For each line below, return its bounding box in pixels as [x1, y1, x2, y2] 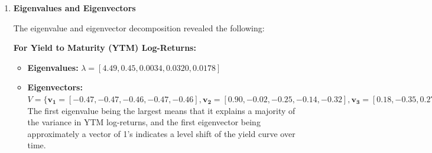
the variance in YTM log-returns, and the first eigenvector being [27, 116, 261, 128]
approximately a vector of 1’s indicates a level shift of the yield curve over [27, 127, 295, 139]
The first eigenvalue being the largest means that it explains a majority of [27, 104, 295, 116]
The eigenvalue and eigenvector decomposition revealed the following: [13, 21, 265, 34]
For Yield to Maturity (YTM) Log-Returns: [13, 41, 196, 54]
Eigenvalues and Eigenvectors [13, 2, 136, 14]
